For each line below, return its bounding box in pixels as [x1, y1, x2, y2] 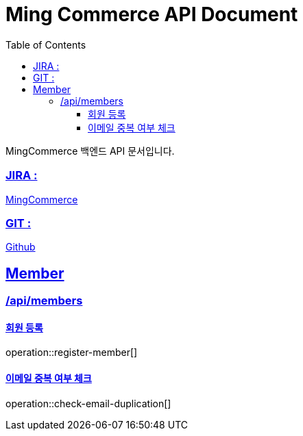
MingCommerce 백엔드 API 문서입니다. [5, 144, 175, 157]
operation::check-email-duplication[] [5, 397, 171, 409]
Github [5, 241, 36, 253]
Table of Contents [5, 38, 86, 51]
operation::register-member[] [5, 346, 138, 359]
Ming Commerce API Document [5, 3, 298, 26]
